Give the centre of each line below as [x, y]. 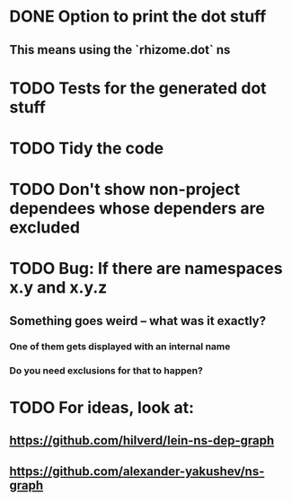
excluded [45, 228]
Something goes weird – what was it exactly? [138, 321]
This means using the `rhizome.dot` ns [120, 50]
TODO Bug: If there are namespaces [146, 269]
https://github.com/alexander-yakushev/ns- [137, 471]
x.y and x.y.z [58, 288]
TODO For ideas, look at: [102, 407]
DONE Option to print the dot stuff [138, 17]
